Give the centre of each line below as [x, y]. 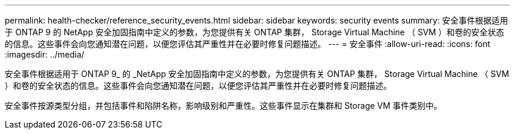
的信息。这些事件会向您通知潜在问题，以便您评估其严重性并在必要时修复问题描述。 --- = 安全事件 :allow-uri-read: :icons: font [248, 44]
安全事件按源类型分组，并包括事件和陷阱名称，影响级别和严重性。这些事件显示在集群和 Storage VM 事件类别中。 [223, 105]
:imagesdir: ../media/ [45, 54]
